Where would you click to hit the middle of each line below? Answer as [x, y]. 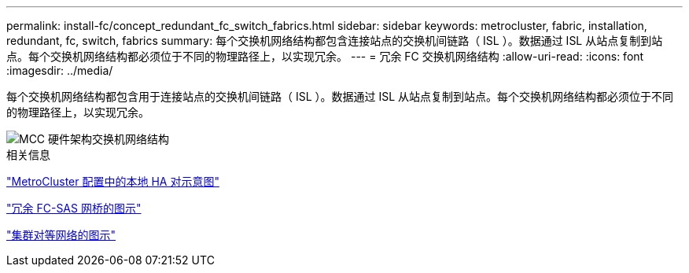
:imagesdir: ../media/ [60, 70]
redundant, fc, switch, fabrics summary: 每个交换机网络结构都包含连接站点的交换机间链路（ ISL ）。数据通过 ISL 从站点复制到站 [335, 41]
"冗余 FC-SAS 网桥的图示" [74, 208]
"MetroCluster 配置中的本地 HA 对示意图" [113, 181]
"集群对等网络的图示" [61, 235]
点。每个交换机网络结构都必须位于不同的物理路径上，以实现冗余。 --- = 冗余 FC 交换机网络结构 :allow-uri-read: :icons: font [325, 56]
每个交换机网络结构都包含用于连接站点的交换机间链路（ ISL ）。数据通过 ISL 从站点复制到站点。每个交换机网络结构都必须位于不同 [340, 96]
